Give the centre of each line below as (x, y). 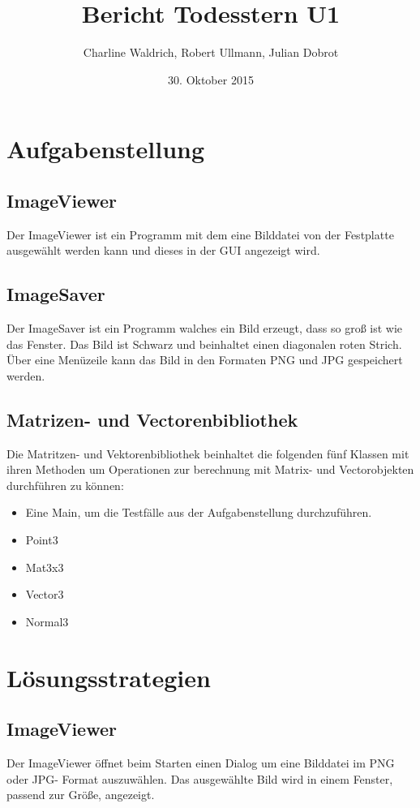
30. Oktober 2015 (211, 79)
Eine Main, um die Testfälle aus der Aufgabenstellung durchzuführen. (199, 512)
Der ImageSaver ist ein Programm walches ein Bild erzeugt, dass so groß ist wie (205, 328)
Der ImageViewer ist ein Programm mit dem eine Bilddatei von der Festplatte (200, 234)
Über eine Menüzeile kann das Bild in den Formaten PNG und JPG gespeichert (205, 360)
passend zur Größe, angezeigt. (81, 795)
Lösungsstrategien (109, 677)
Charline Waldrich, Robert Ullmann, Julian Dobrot (211, 52)
